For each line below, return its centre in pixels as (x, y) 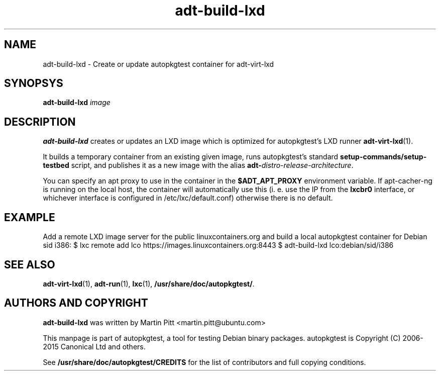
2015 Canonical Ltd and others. (94, 346)
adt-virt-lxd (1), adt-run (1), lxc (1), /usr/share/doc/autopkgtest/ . (149, 284)
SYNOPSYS (34, 83)
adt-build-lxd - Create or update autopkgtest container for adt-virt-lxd (158, 64)
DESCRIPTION (40, 122)
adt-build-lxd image (77, 103)
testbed (56, 165)
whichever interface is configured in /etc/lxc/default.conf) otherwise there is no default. (188, 198)
